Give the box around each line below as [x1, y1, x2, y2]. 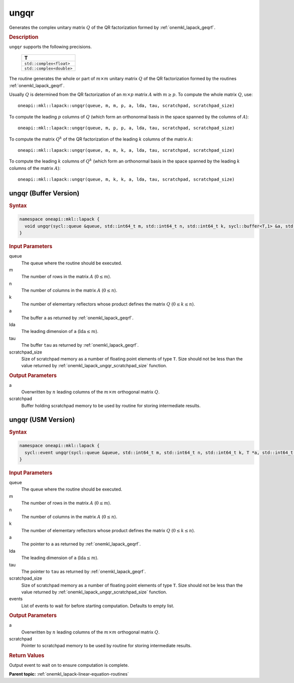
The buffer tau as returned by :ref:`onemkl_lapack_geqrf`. [21, 342, 139, 348]
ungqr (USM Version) [9, 415, 75, 424]
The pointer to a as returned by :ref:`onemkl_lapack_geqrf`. [21, 541, 141, 547]
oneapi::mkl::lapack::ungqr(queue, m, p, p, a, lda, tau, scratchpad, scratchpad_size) [18, 125, 235, 131]
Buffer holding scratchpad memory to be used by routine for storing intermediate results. [21, 402, 201, 408]
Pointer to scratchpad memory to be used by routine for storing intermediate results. [21, 643, 192, 649]
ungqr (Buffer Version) [9, 189, 80, 197]
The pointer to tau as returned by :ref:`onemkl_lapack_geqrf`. [21, 568, 147, 574]
